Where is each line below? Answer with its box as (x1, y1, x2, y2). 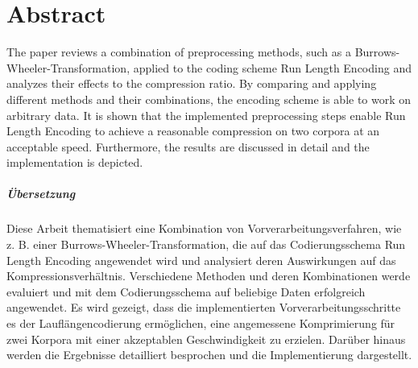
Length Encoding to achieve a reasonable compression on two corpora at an (6, 122, 380, 139)
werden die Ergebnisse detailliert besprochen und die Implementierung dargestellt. (6, 346, 412, 363)
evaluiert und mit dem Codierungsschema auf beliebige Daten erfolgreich (6, 283, 366, 300)
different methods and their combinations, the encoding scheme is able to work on (6, 90, 412, 107)
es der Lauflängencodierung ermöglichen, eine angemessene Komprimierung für (6, 315, 395, 331)
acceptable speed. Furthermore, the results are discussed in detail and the (6, 138, 370, 155)
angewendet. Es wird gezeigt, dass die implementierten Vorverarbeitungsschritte (6, 299, 401, 316)
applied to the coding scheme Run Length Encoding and (133, 59, 412, 76)
